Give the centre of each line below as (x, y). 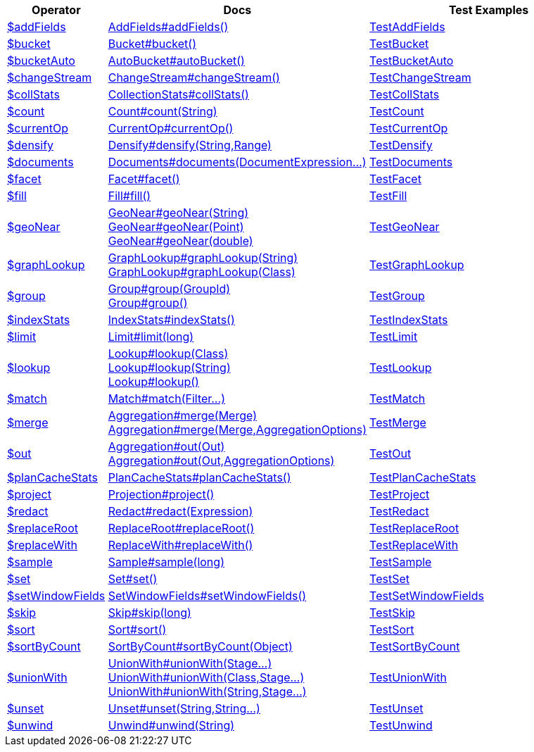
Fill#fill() (129, 196)
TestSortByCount (415, 646)
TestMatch (398, 399)
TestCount (397, 111)
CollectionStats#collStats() (178, 94)
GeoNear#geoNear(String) (178, 213)
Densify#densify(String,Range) (190, 145)
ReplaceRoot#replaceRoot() (181, 528)
